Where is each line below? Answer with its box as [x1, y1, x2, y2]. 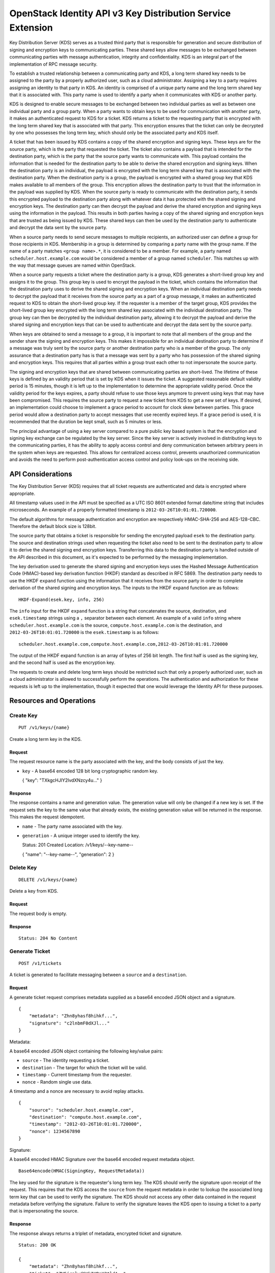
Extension [9, 22, 53, 33]
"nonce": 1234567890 [29, 1128, 80, 1134]
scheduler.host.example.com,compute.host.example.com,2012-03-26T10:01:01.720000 [18, 641, 228, 647]
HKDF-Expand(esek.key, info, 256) [18, 596, 104, 602]
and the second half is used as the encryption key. [9, 659, 116, 666]
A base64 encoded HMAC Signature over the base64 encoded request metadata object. [9, 1156, 195, 1163]
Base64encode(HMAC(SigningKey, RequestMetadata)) [18, 1168, 145, 1174]
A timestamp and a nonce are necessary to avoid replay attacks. [9, 1088, 145, 1094]
